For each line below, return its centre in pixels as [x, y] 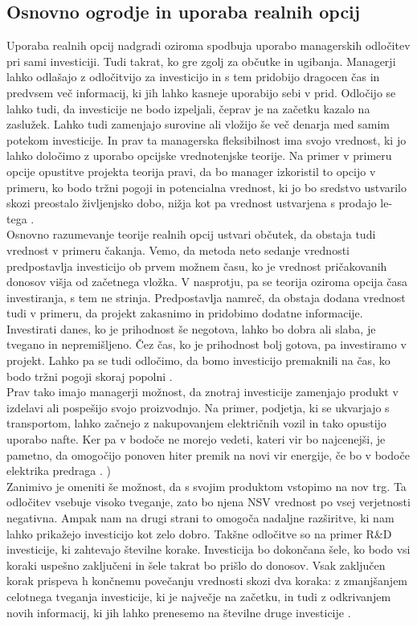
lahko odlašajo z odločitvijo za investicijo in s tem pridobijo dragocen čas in [193, 77]
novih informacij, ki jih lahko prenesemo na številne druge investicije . [179, 612]
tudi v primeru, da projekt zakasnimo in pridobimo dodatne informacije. [185, 313]
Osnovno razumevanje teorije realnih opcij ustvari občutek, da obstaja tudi [191, 234]
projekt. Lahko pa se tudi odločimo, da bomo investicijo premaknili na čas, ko [198, 360]
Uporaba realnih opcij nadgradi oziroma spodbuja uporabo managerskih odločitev [208, 45]
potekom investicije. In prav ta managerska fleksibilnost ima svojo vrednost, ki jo [206, 139]
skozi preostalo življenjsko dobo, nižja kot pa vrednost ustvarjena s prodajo [192, 203]
